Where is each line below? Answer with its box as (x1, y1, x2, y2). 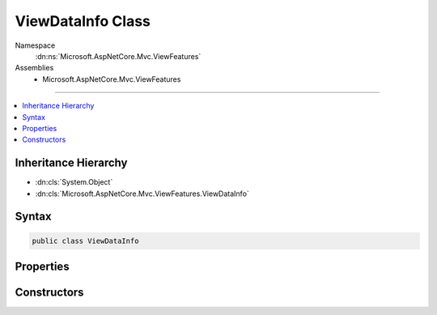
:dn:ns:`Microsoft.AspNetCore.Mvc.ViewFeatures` (35, 51, 202, 61)
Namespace (15, 40, 56, 50)
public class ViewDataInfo (32, 236, 139, 245)
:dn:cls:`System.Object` (35, 177, 113, 187)
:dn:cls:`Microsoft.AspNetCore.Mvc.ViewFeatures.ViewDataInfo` (35, 189, 250, 198)
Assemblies (15, 63, 54, 73)
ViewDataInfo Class (15, 12, 151, 30)
